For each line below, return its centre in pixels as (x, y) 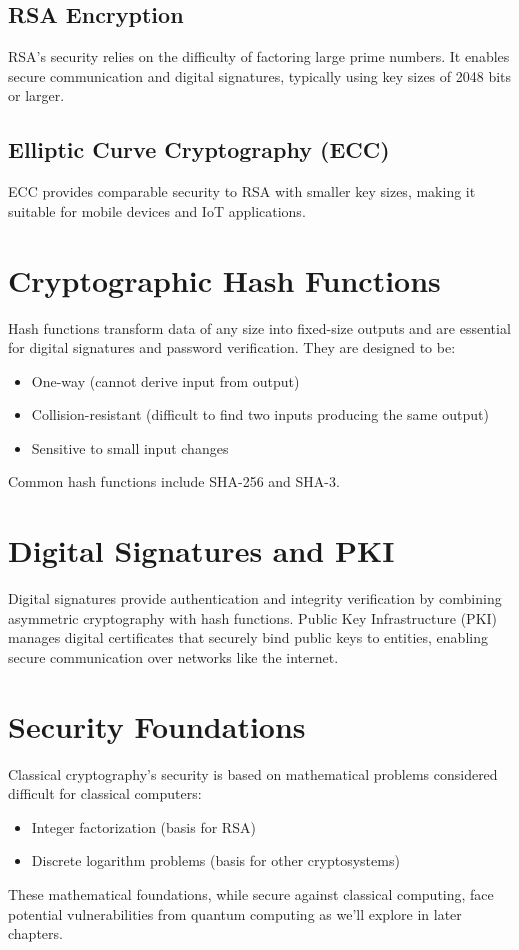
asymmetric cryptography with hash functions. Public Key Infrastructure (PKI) (253, 617)
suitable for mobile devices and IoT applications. (157, 210)
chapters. (35, 933)
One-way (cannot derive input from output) (165, 380)
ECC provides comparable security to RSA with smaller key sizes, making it (242, 191)
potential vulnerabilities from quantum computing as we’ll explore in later (235, 913)
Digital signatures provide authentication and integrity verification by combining (255, 598)
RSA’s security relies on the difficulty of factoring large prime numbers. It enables (259, 56)
